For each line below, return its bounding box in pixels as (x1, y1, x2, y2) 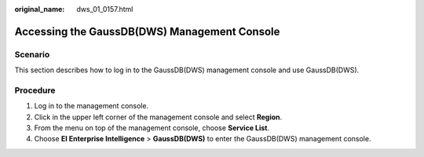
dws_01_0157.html (76, 5, 133, 13)
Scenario (14, 49, 50, 60)
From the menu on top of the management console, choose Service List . (34, 123, 270, 133)
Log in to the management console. (34, 101, 149, 111)
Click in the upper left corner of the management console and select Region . (34, 112, 283, 122)
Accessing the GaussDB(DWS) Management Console (14, 24, 280, 38)
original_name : (14, 5, 65, 13)
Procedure (14, 85, 56, 96)
